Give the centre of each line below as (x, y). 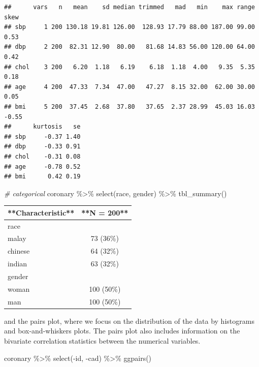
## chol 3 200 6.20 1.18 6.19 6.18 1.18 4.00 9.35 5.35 (129, 67)
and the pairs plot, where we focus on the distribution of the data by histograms (129, 320)
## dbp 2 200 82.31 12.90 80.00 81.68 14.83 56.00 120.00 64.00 (129, 47)
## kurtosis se (42, 127)
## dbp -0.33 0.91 (42, 147)
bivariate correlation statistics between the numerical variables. (102, 340)
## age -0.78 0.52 (42, 166)
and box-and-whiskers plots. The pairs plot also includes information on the (122, 331)
